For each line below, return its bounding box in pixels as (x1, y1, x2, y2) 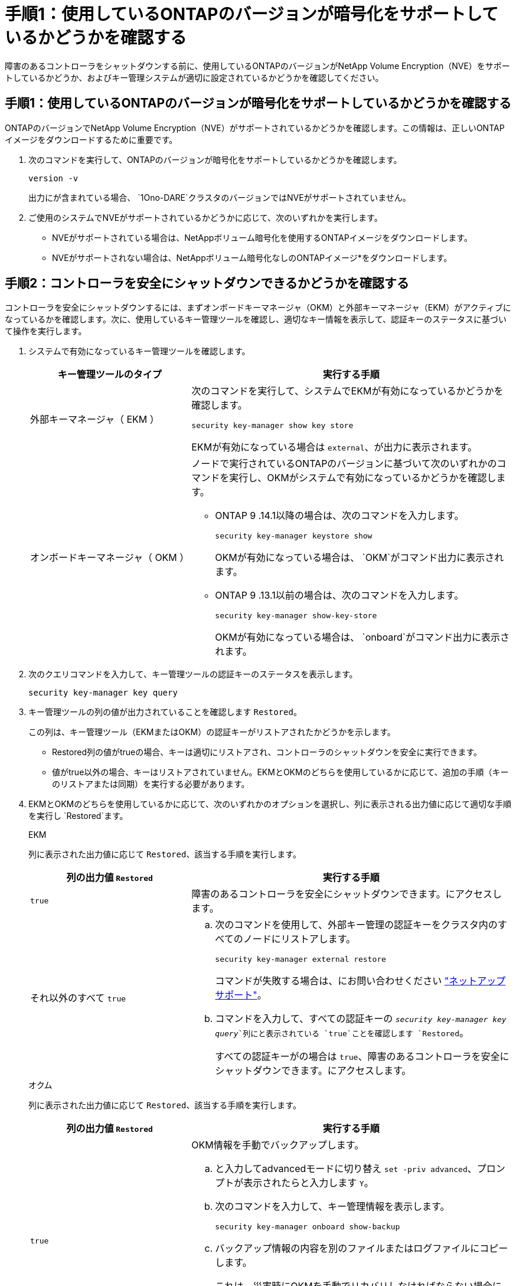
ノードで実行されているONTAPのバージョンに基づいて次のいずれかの (191, 458, 497, 470)
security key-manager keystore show (215, 531, 373, 541)
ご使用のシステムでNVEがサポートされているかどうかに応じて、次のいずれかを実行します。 (28, 212, 383, 223)
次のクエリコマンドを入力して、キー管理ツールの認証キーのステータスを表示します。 (28, 669, 358, 680)
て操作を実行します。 (5, 326, 87, 337)
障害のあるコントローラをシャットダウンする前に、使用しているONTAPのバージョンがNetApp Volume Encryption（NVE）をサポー (5, 60, 510, 71)
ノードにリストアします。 (243, 933, 356, 945)
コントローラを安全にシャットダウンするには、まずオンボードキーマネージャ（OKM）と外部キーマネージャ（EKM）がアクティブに (5, 302, 511, 313)
